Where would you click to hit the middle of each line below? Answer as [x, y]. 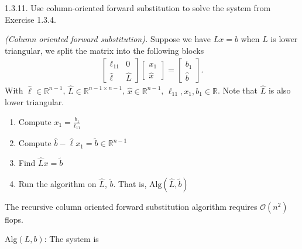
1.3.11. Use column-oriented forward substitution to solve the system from [138, 8]
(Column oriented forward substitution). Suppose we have [108, 39]
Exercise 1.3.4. [30, 19]
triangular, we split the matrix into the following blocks [104, 50]
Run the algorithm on [57, 183]
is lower [284, 39]
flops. [14, 219]
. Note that [238, 90]
